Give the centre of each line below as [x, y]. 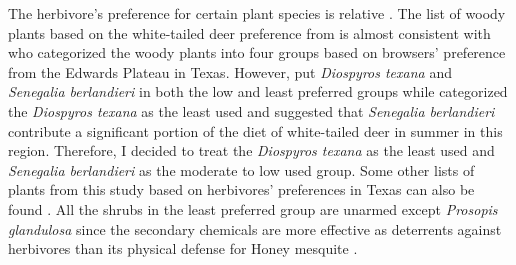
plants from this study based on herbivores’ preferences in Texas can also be [241, 189]
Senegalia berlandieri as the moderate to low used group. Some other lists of [241, 169]
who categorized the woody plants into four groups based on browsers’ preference [257, 52]
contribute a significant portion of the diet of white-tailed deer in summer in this [255, 130]
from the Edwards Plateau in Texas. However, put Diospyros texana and [230, 71]
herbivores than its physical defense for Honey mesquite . [183, 248]
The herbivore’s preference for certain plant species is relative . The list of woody [257, 13]
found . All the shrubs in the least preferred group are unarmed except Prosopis [253, 208]
